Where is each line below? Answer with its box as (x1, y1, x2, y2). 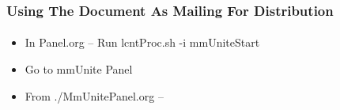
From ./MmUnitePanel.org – (25, 87, 164, 104)
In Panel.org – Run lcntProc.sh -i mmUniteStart (25, 34, 260, 51)
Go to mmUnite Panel (25, 61, 133, 78)
